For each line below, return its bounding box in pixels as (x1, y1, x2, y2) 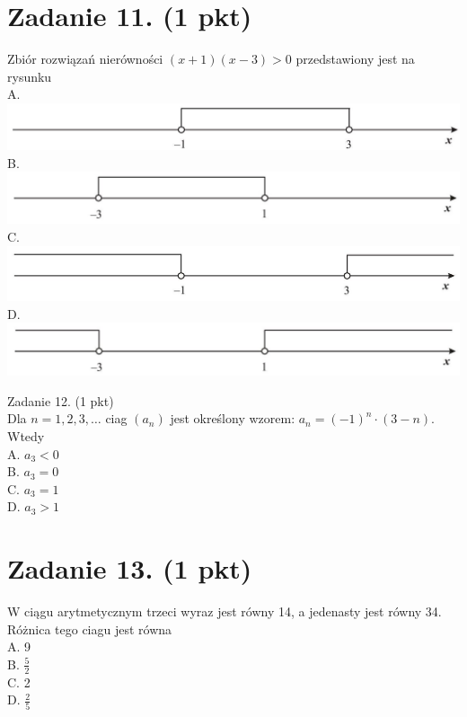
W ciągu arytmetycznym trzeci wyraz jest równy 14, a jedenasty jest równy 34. (7, 602, 442, 621)
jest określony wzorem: (170, 409, 295, 428)
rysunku (7, 66, 52, 85)
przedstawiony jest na (295, 49, 415, 68)
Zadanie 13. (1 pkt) (7, 550, 252, 587)
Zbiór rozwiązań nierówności (7, 49, 163, 68)
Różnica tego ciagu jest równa (7, 619, 172, 638)
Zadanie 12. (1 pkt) (7, 391, 114, 410)
